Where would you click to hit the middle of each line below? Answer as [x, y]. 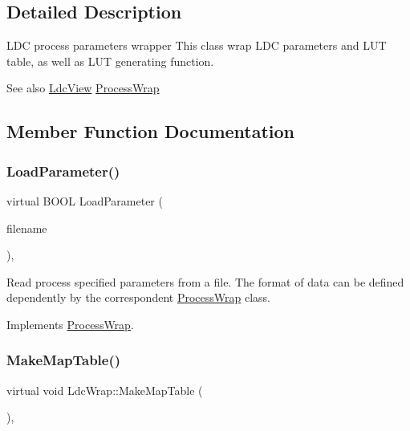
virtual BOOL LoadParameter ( [85, 200]
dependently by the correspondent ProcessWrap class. [138, 297]
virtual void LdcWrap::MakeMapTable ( [105, 390]
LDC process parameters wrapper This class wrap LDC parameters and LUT [197, 45]
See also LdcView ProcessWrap [83, 88]
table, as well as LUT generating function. [110, 61]
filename [27, 228]
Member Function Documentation [151, 131]
